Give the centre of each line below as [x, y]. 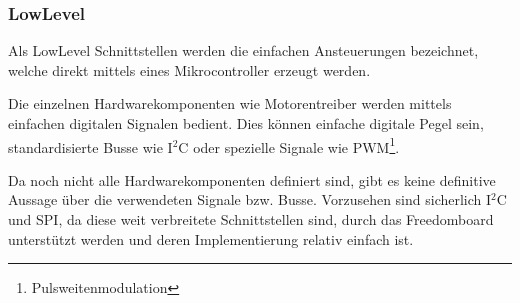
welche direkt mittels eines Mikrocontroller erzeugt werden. [189, 69]
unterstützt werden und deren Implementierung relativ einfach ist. [211, 238]
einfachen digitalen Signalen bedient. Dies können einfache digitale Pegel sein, [246, 123]
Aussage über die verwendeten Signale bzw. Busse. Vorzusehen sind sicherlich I [250, 199]
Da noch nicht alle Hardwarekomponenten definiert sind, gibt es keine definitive [252, 179]
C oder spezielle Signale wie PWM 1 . [289, 145]
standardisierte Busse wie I [90, 146]
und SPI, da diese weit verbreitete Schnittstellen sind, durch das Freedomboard [251, 219]
